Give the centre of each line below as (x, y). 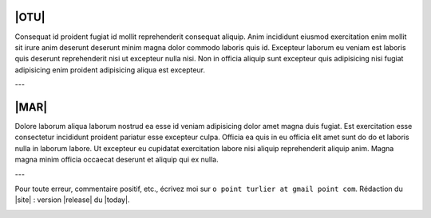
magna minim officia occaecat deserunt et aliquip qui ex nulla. (117, 160)
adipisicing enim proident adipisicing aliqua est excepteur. (110, 70)
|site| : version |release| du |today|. (72, 200)
